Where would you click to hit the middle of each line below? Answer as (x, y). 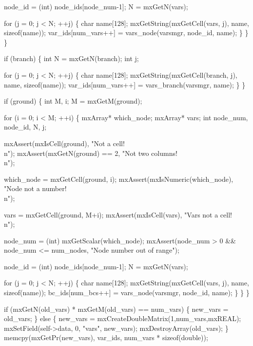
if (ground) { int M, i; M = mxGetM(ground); (73, 101)
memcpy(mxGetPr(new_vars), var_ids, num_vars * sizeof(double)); (106, 337)
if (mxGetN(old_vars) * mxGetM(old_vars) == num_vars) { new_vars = (116, 309)
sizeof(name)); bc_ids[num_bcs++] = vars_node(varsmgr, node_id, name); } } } (127, 292)
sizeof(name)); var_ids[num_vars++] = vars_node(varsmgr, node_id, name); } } (126, 32)
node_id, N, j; (25, 127)
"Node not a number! (35, 188)
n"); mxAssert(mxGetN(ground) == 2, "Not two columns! (91, 153)
